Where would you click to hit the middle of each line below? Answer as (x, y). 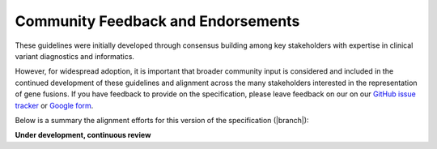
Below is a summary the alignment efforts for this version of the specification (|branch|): (162, 120)
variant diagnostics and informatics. (75, 56)
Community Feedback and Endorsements (157, 21)
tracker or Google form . (54, 105)
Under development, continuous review (83, 135)
